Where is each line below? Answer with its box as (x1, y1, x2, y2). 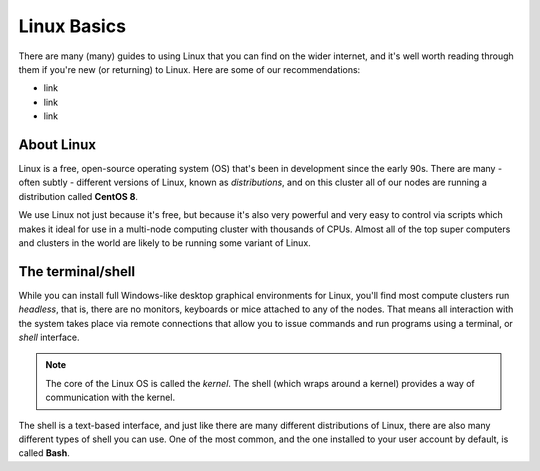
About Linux (18, 136, 97, 153)
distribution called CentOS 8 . (18, 190, 139, 202)
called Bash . (18, 447, 70, 459)
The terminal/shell (18, 263, 135, 280)
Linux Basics (18, 15, 127, 37)
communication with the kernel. (45, 391, 175, 404)
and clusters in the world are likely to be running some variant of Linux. (18, 236, 312, 249)
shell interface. (18, 331, 80, 344)
